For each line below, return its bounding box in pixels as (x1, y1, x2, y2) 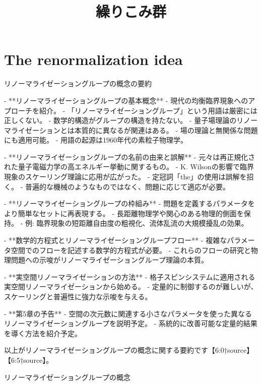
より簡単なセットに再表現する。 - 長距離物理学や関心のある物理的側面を (4, 208, 244, 218)
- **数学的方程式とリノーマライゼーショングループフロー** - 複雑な (4, 235, 227, 245)
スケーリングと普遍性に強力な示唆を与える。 (4, 291, 152, 301)
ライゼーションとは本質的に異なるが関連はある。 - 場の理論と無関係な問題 (11, 124, 258, 135)
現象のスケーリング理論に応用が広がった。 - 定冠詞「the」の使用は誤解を (4, 171, 247, 182)
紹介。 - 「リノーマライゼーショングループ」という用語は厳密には (39, 105, 257, 115)
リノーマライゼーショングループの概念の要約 (4, 78, 152, 89)
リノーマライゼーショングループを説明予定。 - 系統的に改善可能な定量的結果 (4, 318, 257, 329)
